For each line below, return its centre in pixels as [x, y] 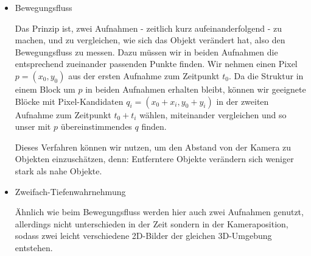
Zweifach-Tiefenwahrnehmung [70, 191]
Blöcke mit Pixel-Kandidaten [69, 101]
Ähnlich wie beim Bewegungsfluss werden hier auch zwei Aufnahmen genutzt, [159, 212]
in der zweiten [243, 101]
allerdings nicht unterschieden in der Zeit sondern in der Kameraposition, [152, 223]
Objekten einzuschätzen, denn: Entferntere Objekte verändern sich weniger [154, 159]
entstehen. [34, 247]
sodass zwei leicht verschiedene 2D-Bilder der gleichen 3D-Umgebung [143, 236]
